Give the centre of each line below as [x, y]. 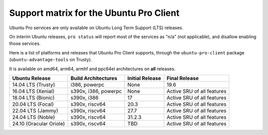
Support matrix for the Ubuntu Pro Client [94, 13]
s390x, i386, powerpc [96, 91]
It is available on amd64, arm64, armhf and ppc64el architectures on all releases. [92, 69]
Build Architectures [94, 78]
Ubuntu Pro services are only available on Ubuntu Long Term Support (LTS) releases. [96, 28]
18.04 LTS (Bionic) [33, 97]
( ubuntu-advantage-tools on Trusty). [51, 60]
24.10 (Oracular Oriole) [39, 124]
